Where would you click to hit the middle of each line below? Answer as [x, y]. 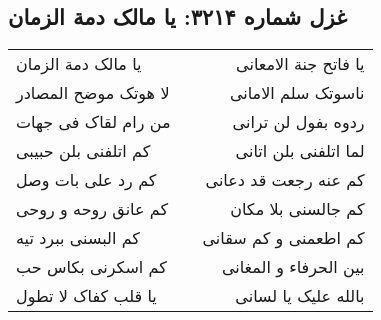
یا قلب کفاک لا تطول [86, 296]
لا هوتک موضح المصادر [93, 93]
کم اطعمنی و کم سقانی [283, 238]
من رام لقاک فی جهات [93, 122]
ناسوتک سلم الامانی [297, 93]
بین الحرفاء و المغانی [293, 267]
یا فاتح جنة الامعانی [300, 64]
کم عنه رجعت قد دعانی [285, 180]
